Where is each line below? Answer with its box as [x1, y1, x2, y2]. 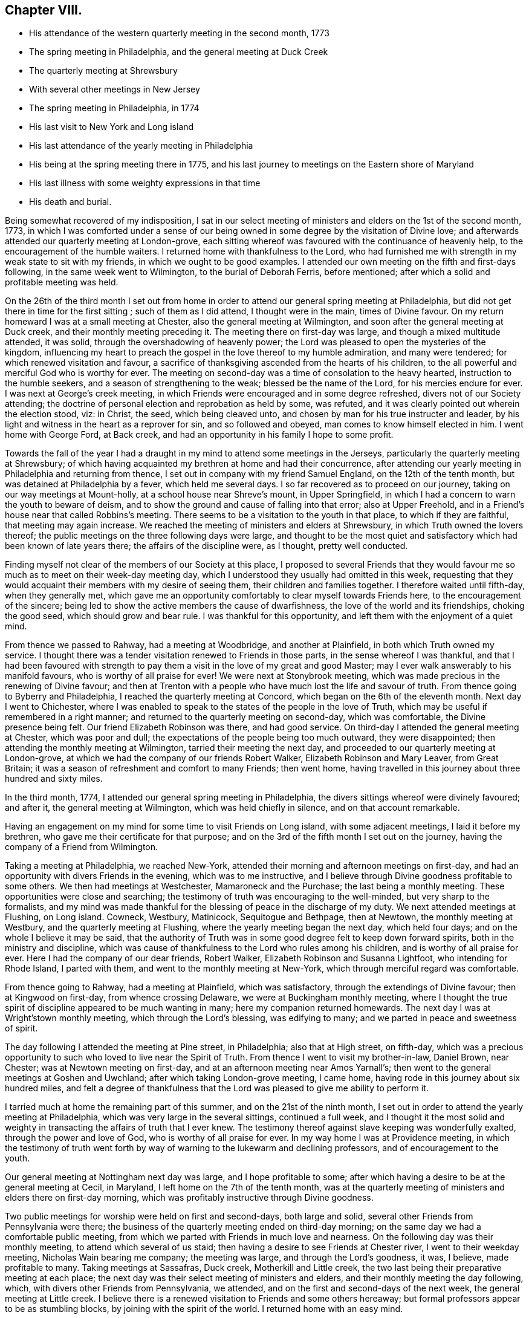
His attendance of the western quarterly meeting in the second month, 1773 [29, 28, 329, 39]
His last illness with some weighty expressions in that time [29, 178, 261, 189]
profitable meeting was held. [5, 277, 118, 288]
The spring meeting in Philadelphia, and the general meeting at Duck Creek [29, 47, 328, 57]
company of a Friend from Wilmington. [5, 842, 158, 852]
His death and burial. [29, 196, 112, 207]
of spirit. [5, 1023, 38, 1034]
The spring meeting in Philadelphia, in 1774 [29, 103, 200, 114]
